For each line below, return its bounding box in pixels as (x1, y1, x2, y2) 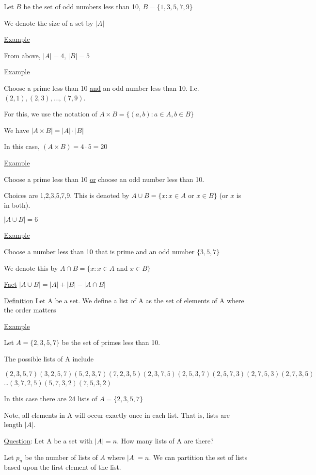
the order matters (4, 305, 56, 315)
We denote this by (4, 262, 58, 273)
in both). (4, 199, 31, 210)
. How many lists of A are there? (117, 436, 214, 446)
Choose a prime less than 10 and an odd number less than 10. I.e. (4, 82, 199, 93)
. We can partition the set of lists (149, 452, 248, 462)
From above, (4, 50, 41, 60)
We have (4, 125, 29, 135)
